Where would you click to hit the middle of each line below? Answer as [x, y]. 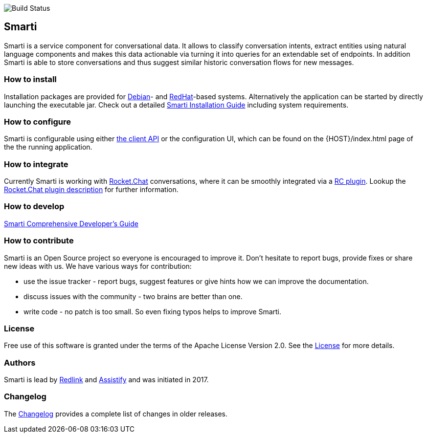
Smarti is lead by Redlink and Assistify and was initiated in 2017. [106, 380]
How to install [30, 79]
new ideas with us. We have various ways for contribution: [98, 266]
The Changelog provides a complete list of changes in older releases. [116, 414]
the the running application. [48, 147]
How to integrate [36, 164]
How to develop [34, 207]
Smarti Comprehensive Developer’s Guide [71, 223]
